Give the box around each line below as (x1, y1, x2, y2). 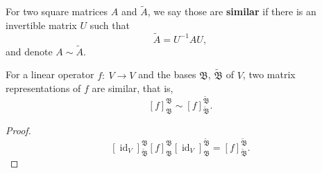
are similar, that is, (92, 81, 173, 95)
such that (90, 17, 130, 32)
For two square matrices (6, 4, 108, 19)
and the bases (138, 67, 196, 82)
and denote (6, 44, 53, 58)
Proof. (6, 123, 31, 138)
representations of (6, 81, 81, 95)
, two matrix (242, 67, 296, 82)
